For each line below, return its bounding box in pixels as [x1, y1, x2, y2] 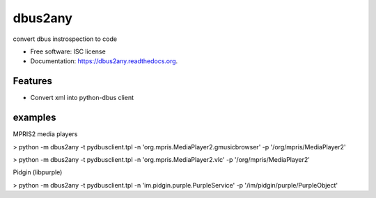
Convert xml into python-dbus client [30, 94, 134, 102]
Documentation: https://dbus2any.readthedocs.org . [30, 57, 178, 65]
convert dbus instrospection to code [13, 35, 118, 43]
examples [13, 112, 56, 124]
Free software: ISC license [30, 47, 106, 56]
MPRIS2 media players [13, 130, 78, 138]
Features [13, 75, 52, 87]
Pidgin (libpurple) [13, 168, 63, 176]
